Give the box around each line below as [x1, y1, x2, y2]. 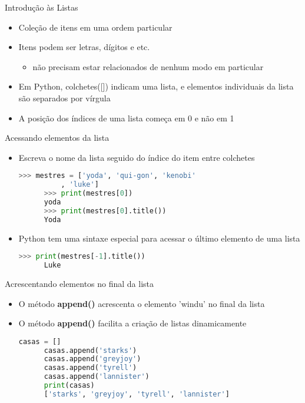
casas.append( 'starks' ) [44, 346, 137, 355]
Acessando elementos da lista [5, 131, 110, 144]
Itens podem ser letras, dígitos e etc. [18, 41, 150, 53]
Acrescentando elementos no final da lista [5, 277, 154, 289]
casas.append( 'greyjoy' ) [44, 355, 141, 364]
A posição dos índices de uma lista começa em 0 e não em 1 [18, 111, 234, 124]
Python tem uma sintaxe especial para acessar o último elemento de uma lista [18, 232, 300, 244]
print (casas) [44, 381, 95, 390]
